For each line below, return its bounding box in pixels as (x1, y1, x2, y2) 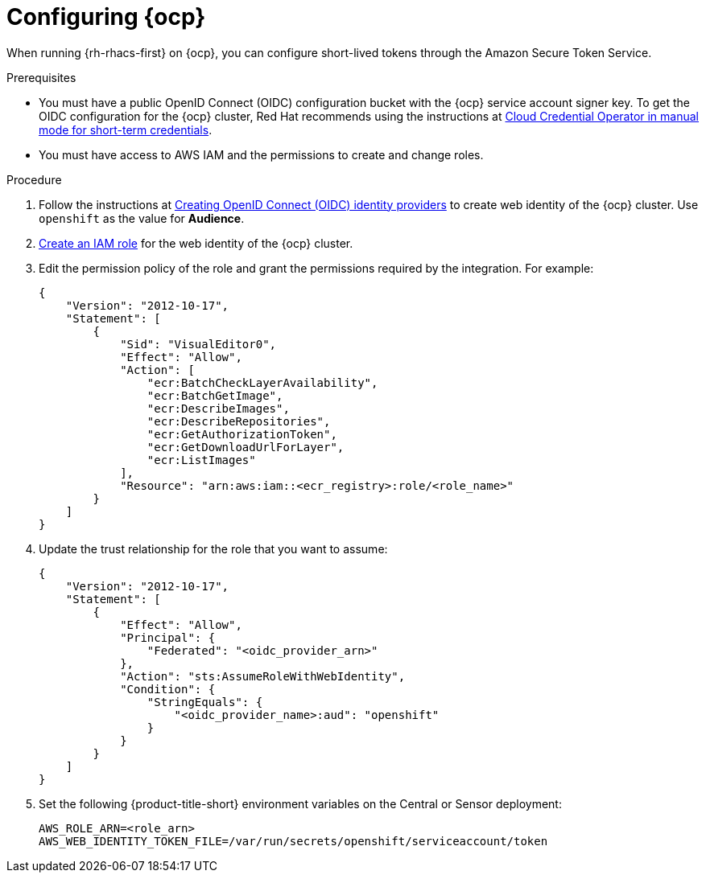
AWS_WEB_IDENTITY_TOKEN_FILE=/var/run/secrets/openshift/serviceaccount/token (39, 834, 548, 848)
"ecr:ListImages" (147, 453, 256, 466)
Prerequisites (6, 70, 76, 84)
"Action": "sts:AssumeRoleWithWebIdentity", (120, 669, 406, 683)
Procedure (6, 172, 62, 187)
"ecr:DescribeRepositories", (147, 414, 331, 428)
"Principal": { (120, 630, 216, 644)
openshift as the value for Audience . (39, 211, 245, 225)
